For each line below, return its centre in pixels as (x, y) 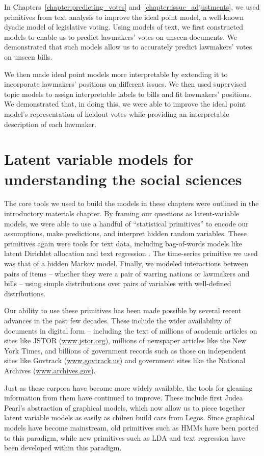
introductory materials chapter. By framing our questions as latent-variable (122, 213)
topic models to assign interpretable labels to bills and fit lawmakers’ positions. (128, 94)
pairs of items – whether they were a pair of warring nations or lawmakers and (127, 273)
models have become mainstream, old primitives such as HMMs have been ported (131, 427)
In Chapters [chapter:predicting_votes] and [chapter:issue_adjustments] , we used (132, 7)
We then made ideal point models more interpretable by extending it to (116, 74)
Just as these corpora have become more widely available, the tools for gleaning (128, 387)
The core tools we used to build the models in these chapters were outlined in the (131, 203)
